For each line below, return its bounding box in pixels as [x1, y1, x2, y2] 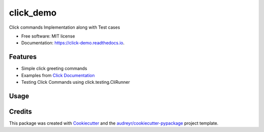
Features [9, 53, 37, 61]
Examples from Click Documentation [21, 72, 95, 78]
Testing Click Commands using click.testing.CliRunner [21, 79, 130, 85]
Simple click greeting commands [21, 66, 88, 72]
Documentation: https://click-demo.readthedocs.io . [21, 40, 125, 46]
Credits [9, 107, 32, 115]
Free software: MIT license [21, 33, 75, 39]
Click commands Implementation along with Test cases [9, 24, 120, 30]
